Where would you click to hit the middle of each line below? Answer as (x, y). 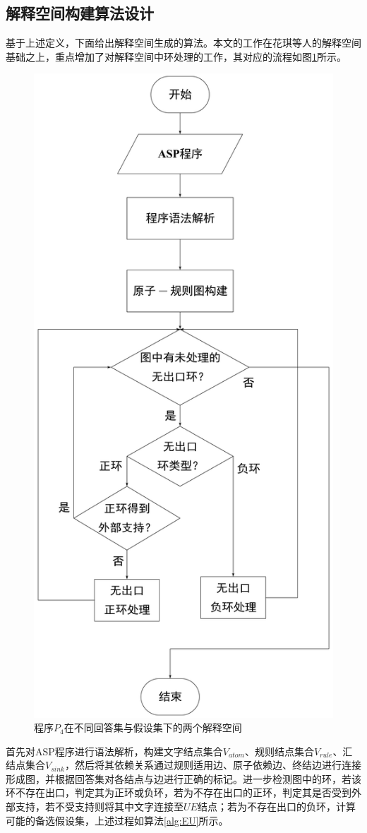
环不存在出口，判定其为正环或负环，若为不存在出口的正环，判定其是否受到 (179, 792)
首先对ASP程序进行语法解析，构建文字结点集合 (114, 751)
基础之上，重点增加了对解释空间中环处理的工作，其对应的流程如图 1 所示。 (176, 56)
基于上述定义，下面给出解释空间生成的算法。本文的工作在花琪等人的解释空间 (183, 43)
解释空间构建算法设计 (80, 13)
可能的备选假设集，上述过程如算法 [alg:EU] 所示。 (117, 820)
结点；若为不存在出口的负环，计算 (276, 807)
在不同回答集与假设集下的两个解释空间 (153, 727)
